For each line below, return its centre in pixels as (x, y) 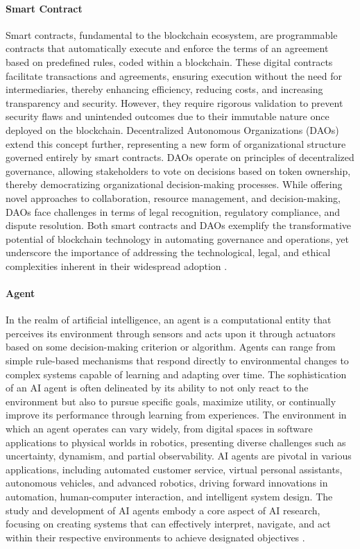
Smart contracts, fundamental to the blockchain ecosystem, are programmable (172, 34)
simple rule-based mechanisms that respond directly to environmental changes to (177, 361)
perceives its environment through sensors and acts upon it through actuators (171, 333)
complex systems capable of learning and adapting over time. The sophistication (176, 374)
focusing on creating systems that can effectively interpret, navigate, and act (168, 524)
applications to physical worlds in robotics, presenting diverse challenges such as (176, 442)
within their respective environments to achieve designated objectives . (155, 537)
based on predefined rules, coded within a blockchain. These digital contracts (169, 61)
